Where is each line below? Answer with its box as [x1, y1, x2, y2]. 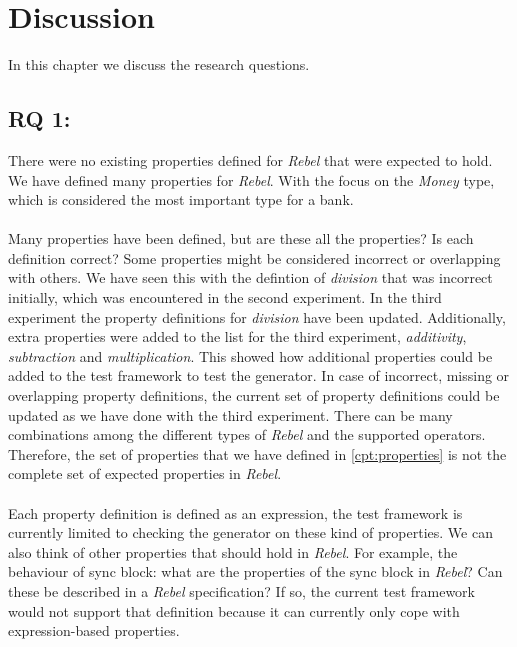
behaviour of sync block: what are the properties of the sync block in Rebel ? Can [8, 561, 503, 582]
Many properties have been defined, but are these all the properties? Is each [8, 228, 474, 249]
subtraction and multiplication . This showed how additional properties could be [8, 345, 493, 366]
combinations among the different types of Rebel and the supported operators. [8, 424, 486, 445]
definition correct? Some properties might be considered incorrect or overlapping [8, 247, 501, 268]
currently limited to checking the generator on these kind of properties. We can [8, 522, 493, 543]
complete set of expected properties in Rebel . [8, 463, 282, 484]
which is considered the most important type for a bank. [8, 189, 354, 210]
